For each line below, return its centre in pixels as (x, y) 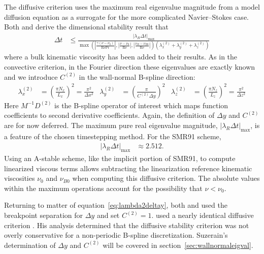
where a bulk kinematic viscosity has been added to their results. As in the (121, 57)
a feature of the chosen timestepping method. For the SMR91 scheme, (113, 136)
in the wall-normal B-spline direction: (137, 76)
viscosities (20, 178)
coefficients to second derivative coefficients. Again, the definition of (109, 115)
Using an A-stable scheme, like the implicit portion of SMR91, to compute (120, 158)
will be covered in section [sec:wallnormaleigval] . (178, 245)
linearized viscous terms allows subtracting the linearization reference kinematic (128, 168)
